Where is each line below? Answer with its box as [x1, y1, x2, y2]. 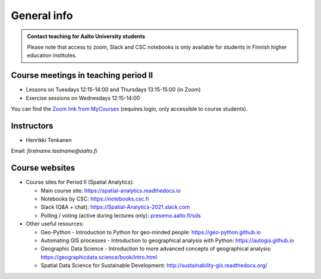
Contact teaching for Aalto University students [27, 33, 146, 40]
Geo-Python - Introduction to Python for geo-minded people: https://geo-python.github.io [40, 228, 261, 236]
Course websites [11, 163, 75, 173]
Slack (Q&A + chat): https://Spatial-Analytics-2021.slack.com [40, 203, 190, 211]
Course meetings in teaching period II [11, 70, 153, 80]
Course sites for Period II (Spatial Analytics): [26, 178, 134, 186]
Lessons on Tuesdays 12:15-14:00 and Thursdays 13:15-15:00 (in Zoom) [26, 86, 202, 93]
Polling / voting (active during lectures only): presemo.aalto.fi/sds [40, 212, 202, 219]
